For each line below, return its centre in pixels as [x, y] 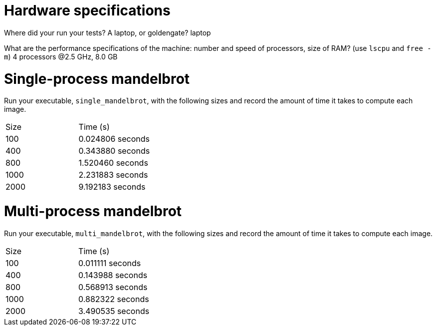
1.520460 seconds [113, 163]
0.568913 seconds [113, 287]
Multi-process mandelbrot [93, 211]
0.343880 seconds [114, 151]
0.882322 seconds [114, 299]
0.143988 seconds [113, 275]
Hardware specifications [87, 10]
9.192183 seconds [112, 187]
